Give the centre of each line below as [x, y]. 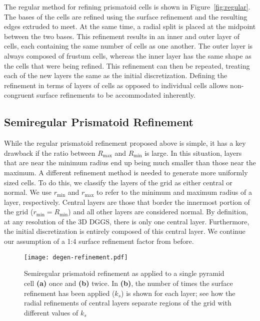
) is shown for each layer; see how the [178, 293]
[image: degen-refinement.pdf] [76, 257]
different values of [51, 312]
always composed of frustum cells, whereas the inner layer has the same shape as [128, 55]
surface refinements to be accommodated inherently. [116, 95]
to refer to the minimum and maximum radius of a [174, 192]
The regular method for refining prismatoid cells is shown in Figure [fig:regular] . [127, 7]
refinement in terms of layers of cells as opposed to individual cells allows [116, 85]
